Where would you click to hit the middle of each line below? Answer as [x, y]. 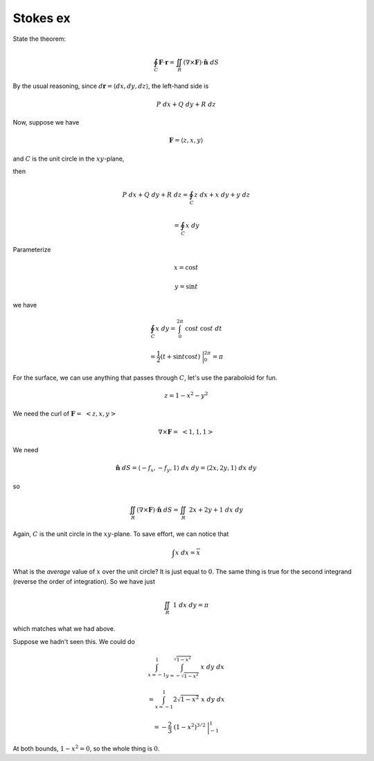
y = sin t [186, 287]
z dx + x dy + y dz [222, 195]
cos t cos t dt [203, 328]
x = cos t [186, 267]
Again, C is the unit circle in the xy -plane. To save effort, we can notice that [121, 534]
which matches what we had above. [64, 629]
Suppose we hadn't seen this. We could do [74, 641]
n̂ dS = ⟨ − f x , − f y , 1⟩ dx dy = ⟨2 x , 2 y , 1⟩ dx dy [186, 469]
